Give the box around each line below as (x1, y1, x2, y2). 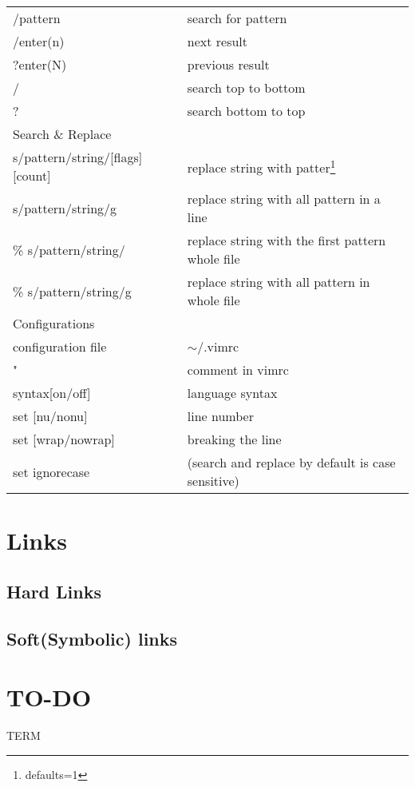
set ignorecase (13, 462, 90, 481)
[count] (13, 166, 51, 185)
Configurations (13, 314, 95, 332)
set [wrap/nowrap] (13, 430, 115, 448)
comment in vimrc (187, 360, 289, 379)
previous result (187, 55, 270, 74)
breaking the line (187, 430, 282, 448)
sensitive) (187, 471, 239, 490)
